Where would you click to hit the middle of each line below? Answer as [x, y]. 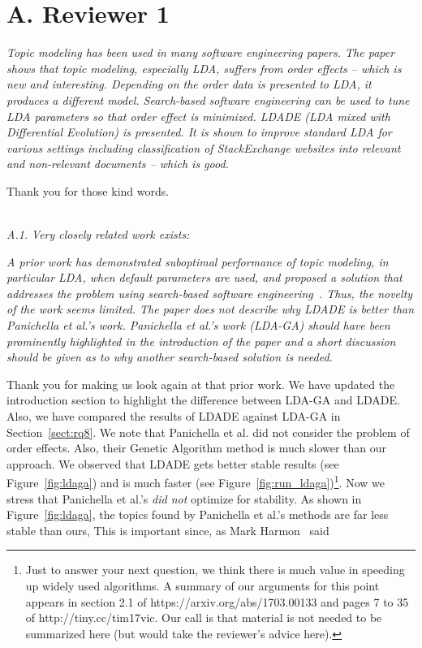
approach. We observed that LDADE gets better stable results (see [173, 463]
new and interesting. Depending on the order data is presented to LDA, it [189, 84]
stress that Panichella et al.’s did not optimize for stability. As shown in [184, 498]
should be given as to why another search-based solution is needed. [170, 357]
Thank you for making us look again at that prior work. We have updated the [201, 384]
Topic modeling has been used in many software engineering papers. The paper [201, 52]
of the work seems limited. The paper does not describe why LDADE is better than [211, 309]
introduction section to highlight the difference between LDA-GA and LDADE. [203, 400]
